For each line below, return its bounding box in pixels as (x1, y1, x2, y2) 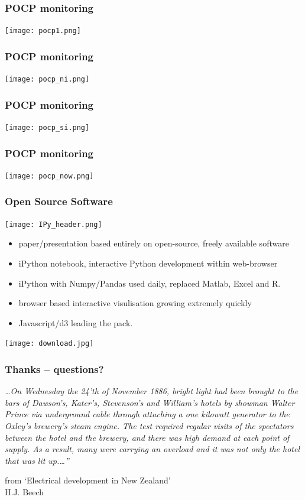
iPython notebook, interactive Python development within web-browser (18, 257, 278, 269)
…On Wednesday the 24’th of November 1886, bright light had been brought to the (5, 385, 298, 397)
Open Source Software (5, 194, 113, 209)
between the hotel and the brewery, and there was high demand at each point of (5, 431, 290, 443)
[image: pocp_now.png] (5, 171, 94, 180)
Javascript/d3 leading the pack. (18, 316, 133, 329)
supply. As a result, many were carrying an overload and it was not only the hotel (5, 443, 300, 455)
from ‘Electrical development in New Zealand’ (5, 474, 171, 486)
